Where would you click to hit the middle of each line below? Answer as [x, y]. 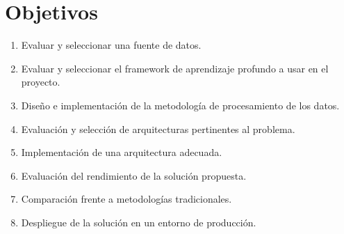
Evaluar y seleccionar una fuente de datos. [111, 45]
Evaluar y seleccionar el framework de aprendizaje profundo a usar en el [175, 68]
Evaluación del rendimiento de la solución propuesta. [134, 175]
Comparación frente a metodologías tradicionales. [126, 199]
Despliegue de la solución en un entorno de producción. [139, 222]
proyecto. [41, 82]
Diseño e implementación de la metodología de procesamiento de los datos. [180, 105]
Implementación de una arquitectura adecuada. [122, 152]
